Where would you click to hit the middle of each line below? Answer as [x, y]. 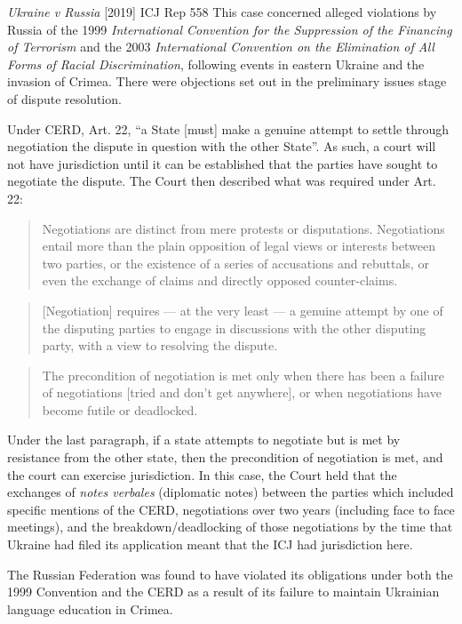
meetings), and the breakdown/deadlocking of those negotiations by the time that [230, 527]
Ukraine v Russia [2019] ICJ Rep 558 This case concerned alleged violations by [222, 12]
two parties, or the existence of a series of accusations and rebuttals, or [235, 263]
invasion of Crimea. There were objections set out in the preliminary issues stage [227, 81]
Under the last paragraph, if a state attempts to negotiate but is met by [204, 440]
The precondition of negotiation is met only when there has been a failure [243, 375]
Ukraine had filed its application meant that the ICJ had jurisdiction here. [210, 544]
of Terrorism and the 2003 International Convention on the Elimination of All [221, 47]
